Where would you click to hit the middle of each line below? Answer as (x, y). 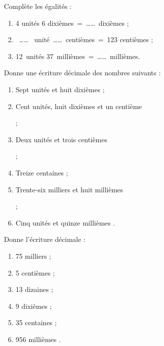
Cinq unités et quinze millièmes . (65, 222)
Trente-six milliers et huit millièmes (69, 189)
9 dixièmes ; (34, 306)
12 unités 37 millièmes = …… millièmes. (78, 56)
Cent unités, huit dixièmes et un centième (79, 106)
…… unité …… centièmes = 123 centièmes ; (86, 39)
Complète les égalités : (38, 6)
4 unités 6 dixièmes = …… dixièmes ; (72, 23)
